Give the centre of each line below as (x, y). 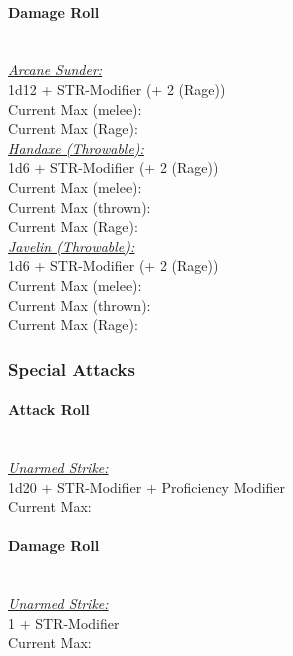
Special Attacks (71, 368)
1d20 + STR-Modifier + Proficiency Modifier (147, 486)
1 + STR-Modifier (64, 622)
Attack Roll (49, 409)
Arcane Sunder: (55, 69)
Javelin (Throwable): (71, 245)
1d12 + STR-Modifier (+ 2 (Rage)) (117, 88)
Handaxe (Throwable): (76, 147)
